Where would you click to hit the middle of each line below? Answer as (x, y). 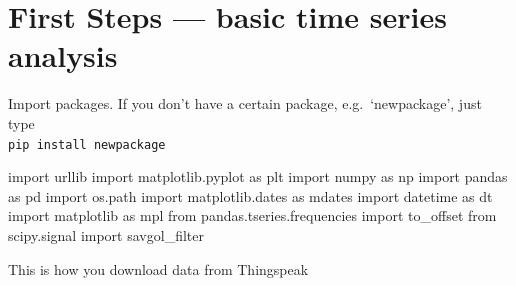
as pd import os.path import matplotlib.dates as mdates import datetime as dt (250, 195)
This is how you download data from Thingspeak (158, 268)
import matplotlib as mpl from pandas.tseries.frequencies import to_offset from (252, 215)
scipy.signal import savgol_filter (106, 234)
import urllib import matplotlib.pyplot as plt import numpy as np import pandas (258, 176)
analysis (63, 55)
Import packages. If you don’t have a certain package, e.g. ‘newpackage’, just (245, 103)
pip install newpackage (87, 144)
